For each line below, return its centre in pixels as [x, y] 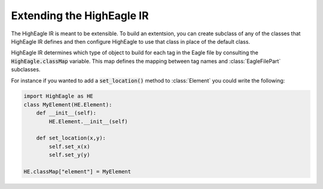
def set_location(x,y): [71, 138]
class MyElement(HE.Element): [68, 104]
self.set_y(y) [69, 155]
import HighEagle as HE [59, 96]
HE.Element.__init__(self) [88, 121]
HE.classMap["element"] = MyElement [77, 171]
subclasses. [26, 69]
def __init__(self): [66, 113]
